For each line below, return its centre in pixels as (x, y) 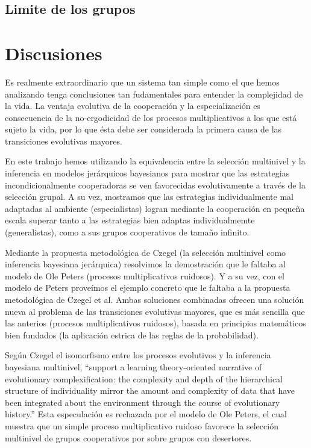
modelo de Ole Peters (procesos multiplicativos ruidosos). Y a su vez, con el (145, 275)
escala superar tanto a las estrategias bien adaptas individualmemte (130, 220)
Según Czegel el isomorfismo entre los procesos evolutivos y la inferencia (138, 355)
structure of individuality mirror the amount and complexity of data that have (150, 390)
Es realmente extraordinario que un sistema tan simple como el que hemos (142, 82)
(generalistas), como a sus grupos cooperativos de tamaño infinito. (127, 232)
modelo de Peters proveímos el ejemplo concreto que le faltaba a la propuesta (148, 288)
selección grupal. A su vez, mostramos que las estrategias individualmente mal (149, 197)
